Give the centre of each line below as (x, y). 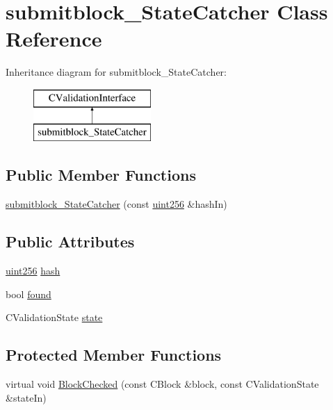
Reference (54, 39)
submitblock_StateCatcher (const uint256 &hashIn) (116, 204)
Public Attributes (70, 241)
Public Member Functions (101, 175)
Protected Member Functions (114, 355)
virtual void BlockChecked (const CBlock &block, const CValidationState (162, 384)
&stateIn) (26, 397)
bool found (29, 294)
